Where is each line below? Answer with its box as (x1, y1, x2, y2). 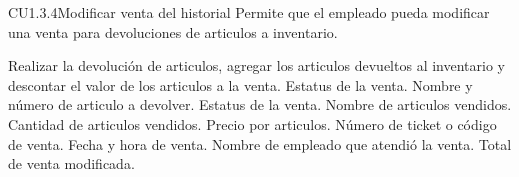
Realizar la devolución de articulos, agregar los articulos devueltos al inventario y (8, 55, 505, 76)
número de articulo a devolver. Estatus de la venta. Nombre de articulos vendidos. (8, 94, 512, 115)
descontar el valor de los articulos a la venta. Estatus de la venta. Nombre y (8, 74, 473, 95)
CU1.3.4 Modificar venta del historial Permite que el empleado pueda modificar (8, 2, 490, 22)
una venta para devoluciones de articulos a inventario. (8, 21, 338, 42)
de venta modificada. (8, 153, 135, 174)
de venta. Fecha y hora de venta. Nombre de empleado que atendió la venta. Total (8, 133, 512, 154)
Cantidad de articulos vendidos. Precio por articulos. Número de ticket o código (8, 113, 497, 134)
